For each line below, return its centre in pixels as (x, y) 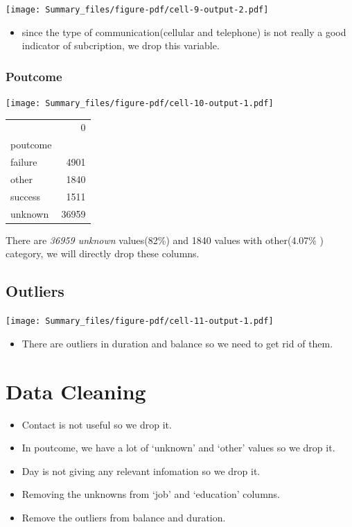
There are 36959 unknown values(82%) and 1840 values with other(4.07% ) (165, 240)
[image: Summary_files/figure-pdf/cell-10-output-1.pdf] (140, 104)
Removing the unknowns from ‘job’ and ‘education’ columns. (151, 494)
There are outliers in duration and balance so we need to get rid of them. (177, 343)
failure (24, 162)
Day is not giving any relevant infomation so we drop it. (141, 470)
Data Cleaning (76, 391)
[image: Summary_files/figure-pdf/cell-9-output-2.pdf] (137, 10)
